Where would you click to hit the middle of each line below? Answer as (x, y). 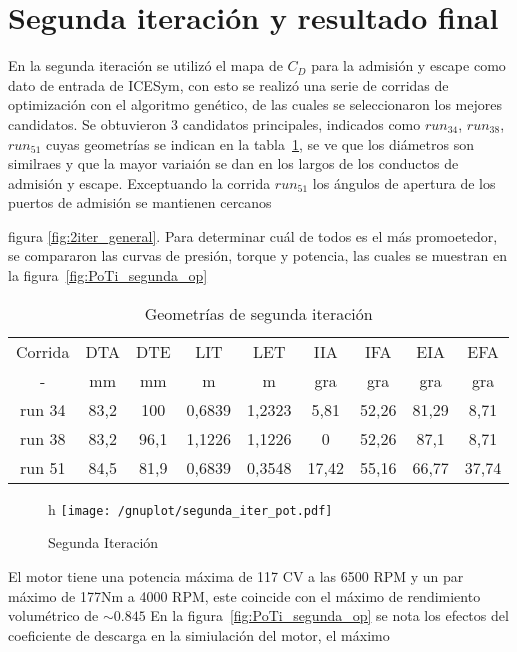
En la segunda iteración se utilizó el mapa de (145, 65)
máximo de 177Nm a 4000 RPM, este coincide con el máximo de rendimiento (244, 595)
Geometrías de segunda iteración (258, 313)
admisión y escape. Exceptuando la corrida (139, 182)
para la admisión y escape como (408, 65)
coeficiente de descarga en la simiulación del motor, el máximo (199, 634)
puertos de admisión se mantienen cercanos (140, 202)
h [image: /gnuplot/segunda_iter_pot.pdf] (190, 508)
